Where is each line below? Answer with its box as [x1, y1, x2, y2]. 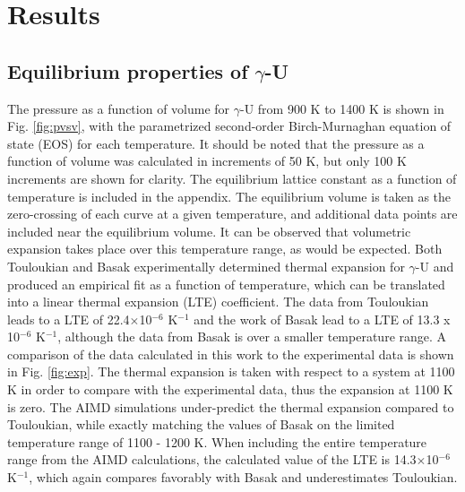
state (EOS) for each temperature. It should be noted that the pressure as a [7, 134, 425, 152]
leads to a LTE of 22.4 [7, 309, 130, 328]
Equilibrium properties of [7, 56, 248, 84]
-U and [415, 256, 454, 275]
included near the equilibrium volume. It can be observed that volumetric [7, 221, 411, 240]
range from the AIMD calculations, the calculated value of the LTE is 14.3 [7, 450, 417, 469]
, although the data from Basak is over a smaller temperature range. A [57, 327, 447, 346]
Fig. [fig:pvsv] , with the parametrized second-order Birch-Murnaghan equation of [7, 117, 452, 135]
